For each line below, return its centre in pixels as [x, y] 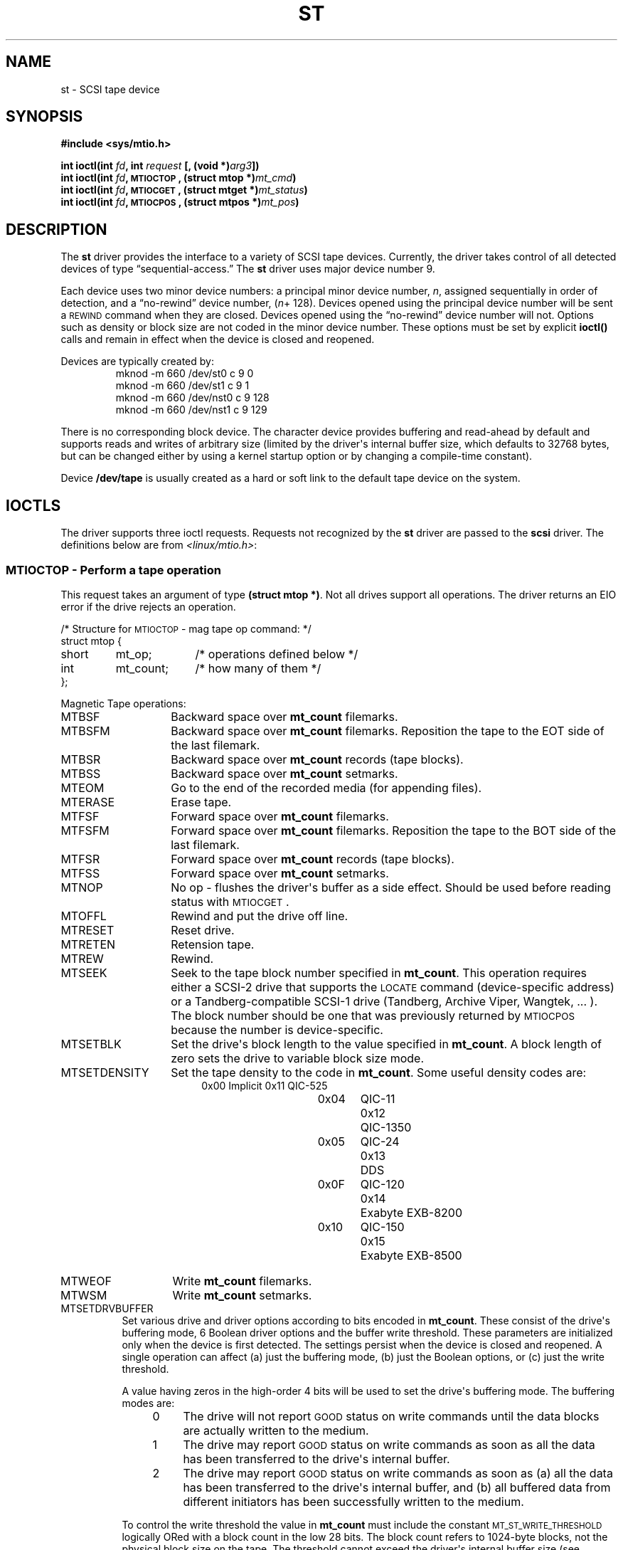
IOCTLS [33, 505]
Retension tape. [213, 944]
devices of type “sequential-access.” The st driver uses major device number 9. [248, 269]
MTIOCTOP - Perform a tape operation [113, 570]
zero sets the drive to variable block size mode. [298, 1058]
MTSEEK [84, 972]
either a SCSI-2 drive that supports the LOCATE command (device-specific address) [393, 987]
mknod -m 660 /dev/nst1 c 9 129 [191, 410]
